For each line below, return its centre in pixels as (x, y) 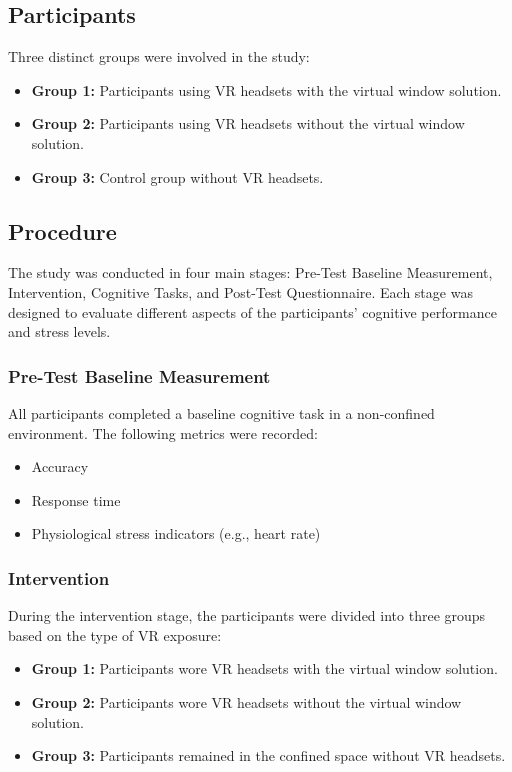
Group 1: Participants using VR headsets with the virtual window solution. (266, 89)
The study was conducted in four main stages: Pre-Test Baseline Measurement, (250, 272)
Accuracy (60, 466)
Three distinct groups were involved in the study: (159, 56)
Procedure (62, 230)
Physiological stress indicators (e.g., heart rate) (176, 533)
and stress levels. (59, 331)
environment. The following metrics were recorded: (163, 432)
